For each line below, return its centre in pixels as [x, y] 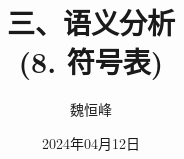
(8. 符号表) [91, 61]
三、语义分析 [90, 22]
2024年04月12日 [91, 142]
